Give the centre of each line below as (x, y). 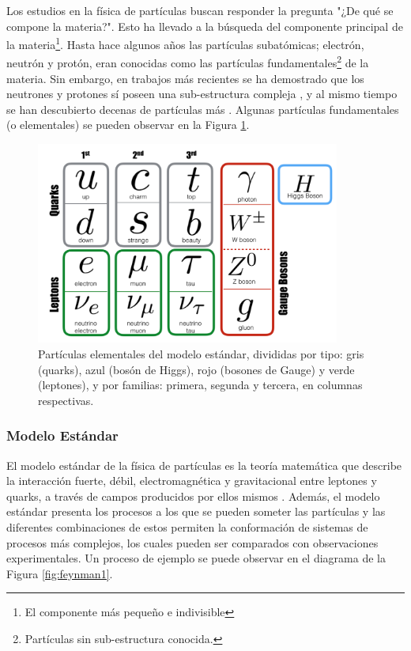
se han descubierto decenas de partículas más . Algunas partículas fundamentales (203, 109)
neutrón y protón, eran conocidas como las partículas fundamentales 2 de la (188, 62)
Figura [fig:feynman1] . (60, 573)
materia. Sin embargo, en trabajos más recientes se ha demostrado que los (185, 78)
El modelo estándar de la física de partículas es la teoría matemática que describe (204, 465)
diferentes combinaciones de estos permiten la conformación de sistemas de (187, 526)
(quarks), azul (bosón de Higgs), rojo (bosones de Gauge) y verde (196, 369)
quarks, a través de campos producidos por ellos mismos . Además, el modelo (193, 496)
